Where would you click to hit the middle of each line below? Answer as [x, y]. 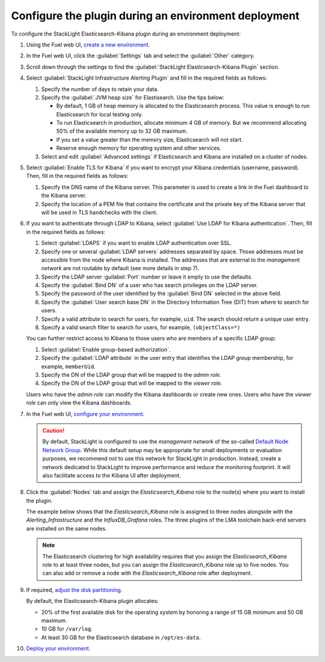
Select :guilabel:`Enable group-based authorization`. [106, 349]
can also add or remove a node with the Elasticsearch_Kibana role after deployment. [147, 573]
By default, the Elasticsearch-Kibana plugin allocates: [92, 601]
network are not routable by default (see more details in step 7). [120, 268]
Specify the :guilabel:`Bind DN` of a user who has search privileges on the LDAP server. [150, 285]
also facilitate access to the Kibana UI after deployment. [112, 475]
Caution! [54, 430]
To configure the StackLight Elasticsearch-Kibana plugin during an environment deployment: [126, 34]
